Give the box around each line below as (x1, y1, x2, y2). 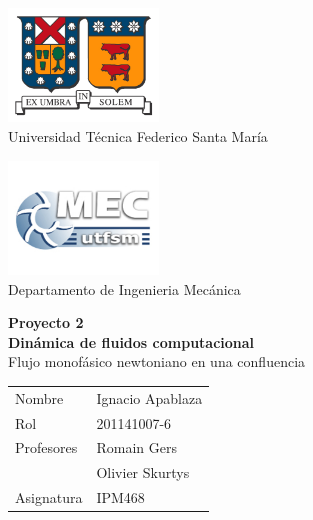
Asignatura (15, 487, 83, 508)
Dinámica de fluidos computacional (8, 331, 255, 352)
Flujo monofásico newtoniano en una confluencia (8, 351, 306, 372)
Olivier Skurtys (96, 462, 190, 483)
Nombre (15, 387, 64, 408)
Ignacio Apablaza (96, 387, 203, 408)
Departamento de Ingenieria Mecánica (8, 278, 241, 299)
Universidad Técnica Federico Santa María (8, 126, 268, 147)
